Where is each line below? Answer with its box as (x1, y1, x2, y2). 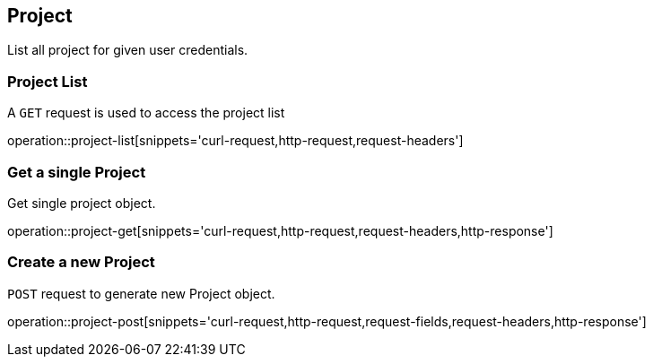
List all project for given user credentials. (7, 42, 248, 58)
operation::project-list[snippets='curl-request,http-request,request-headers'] (7, 133, 464, 149)
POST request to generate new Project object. (7, 285, 275, 301)
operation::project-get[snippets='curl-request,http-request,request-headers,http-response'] (7, 222, 553, 238)
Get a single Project (7, 162, 146, 181)
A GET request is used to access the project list (7, 105, 285, 121)
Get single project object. (7, 195, 156, 211)
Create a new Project (7, 253, 155, 272)
